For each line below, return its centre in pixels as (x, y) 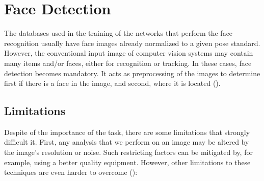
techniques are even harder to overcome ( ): (71, 172)
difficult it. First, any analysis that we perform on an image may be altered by (127, 142)
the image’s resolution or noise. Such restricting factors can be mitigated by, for (128, 152)
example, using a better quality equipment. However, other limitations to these (127, 162)
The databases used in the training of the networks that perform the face (118, 33)
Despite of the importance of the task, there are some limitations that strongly (127, 132)
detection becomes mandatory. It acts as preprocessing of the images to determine (132, 73)
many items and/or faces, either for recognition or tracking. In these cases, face (128, 63)
